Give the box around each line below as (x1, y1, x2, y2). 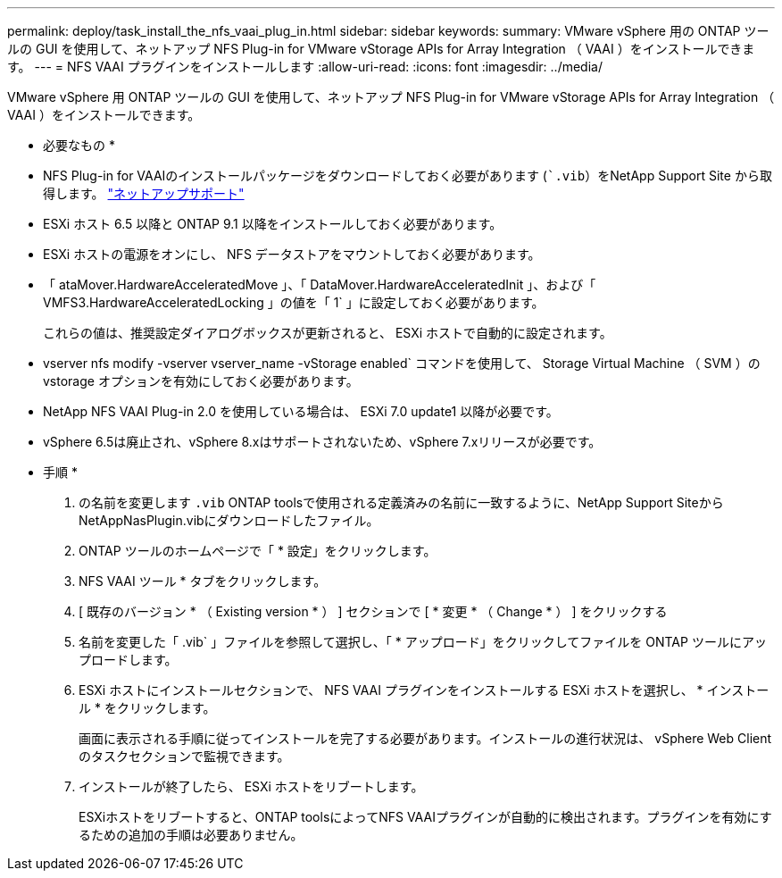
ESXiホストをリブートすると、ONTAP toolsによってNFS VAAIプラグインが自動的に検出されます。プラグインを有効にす (79, 809, 772, 824)
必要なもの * (43, 138, 115, 153)
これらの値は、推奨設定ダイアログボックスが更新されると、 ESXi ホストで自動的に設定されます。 (43, 325, 612, 340)
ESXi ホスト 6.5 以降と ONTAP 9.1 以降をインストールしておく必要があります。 (43, 216, 503, 231)
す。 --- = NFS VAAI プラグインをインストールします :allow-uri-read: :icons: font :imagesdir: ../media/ (7, 59, 603, 74)
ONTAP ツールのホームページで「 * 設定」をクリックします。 (79, 543, 437, 558)
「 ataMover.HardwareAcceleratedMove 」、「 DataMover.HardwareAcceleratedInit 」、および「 (43, 277, 596, 292)
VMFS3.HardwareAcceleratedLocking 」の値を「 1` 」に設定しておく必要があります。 (43, 295, 545, 310)
